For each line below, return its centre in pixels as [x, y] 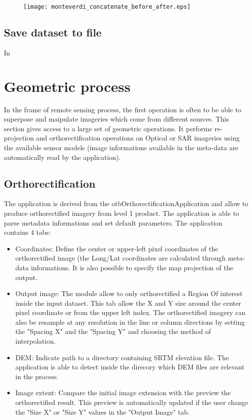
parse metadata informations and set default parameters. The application [113, 222]
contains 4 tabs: [27, 232]
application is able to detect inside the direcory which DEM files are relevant [130, 367]
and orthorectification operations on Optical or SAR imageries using [138, 138]
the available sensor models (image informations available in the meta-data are [121, 147]
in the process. [37, 376]
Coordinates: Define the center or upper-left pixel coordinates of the [117, 248]
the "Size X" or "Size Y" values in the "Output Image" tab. [102, 411]
